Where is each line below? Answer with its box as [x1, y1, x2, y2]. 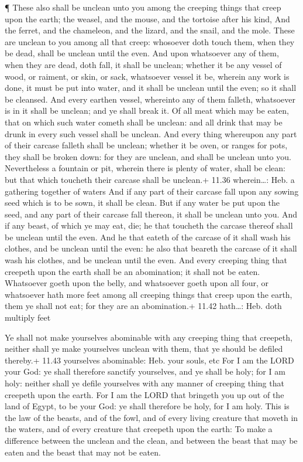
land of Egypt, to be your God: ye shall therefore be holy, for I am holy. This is [5, 400, 290, 412]
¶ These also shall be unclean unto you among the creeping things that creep [5, 1, 281, 13]
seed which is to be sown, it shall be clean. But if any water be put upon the [5, 196, 280, 209]
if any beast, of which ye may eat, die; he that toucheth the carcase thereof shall [5, 219, 293, 232]
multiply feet [5, 311, 51, 324]
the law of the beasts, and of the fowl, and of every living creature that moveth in [5, 411, 298, 423]
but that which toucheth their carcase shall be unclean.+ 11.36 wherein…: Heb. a [5, 173, 295, 185]
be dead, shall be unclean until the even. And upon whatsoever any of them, [5, 47, 279, 59]
